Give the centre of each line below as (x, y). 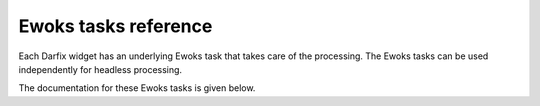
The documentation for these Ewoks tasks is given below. (137, 88)
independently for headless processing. (100, 69)
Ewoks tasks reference (115, 26)
